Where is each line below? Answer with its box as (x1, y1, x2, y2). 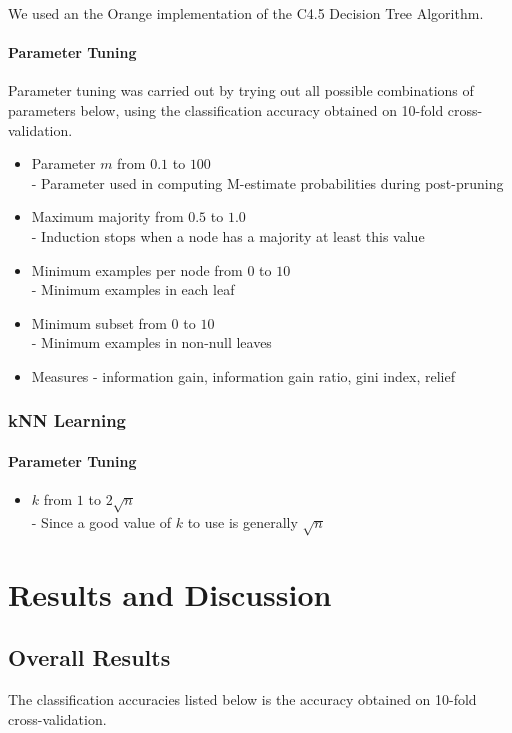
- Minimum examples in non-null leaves (31, 332, 272, 353)
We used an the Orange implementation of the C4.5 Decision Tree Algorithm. (8, 3, 484, 23)
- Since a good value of (31, 511, 172, 532)
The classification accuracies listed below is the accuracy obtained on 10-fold (8, 689, 477, 710)
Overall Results (8, 642, 171, 673)
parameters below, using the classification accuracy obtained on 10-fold (8, 99, 444, 120)
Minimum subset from (31, 312, 167, 333)
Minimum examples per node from (31, 259, 243, 280)
